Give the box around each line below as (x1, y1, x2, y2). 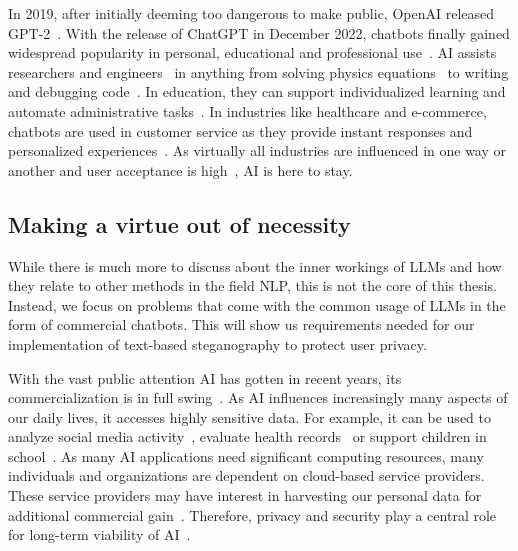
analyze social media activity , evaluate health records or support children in (8, 426, 487, 447)
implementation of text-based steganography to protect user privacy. (8, 333, 427, 354)
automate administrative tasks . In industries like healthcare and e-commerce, (8, 100, 487, 121)
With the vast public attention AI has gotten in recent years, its (8, 367, 402, 388)
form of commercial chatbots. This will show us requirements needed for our (8, 314, 475, 335)
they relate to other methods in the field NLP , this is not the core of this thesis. (8, 275, 498, 296)
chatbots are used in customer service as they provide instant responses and (8, 120, 473, 141)
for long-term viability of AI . (8, 524, 191, 545)
